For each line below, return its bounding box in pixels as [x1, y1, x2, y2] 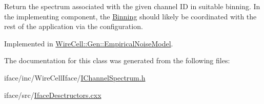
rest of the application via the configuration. [4, 21, 143, 32]
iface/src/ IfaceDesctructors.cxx [4, 89, 101, 100]
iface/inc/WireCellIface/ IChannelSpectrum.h [4, 72, 146, 83]
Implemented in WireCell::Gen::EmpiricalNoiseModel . [4, 38, 173, 48]
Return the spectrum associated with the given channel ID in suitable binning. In [4, 1, 260, 11]
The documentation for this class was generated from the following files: [4, 55, 230, 66]
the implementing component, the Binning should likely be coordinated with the [4, 11, 257, 21]
